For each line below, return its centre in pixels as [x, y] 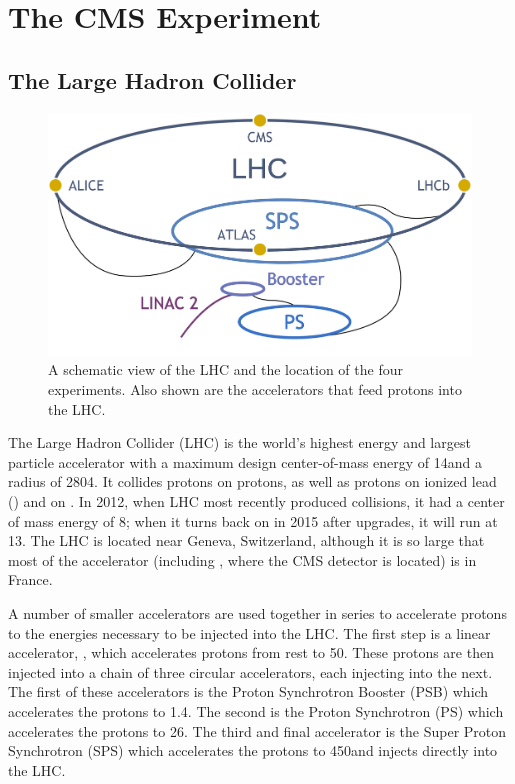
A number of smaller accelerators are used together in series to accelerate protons [257, 612]
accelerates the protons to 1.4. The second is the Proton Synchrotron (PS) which [256, 710]
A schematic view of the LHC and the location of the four [225, 369]
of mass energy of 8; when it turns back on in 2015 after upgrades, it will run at [253, 520]
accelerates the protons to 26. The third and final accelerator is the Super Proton [257, 730]
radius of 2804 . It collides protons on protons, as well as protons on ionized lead [252, 481]
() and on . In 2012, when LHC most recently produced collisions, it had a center [256, 501]
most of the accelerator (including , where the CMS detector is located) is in [242, 559]
